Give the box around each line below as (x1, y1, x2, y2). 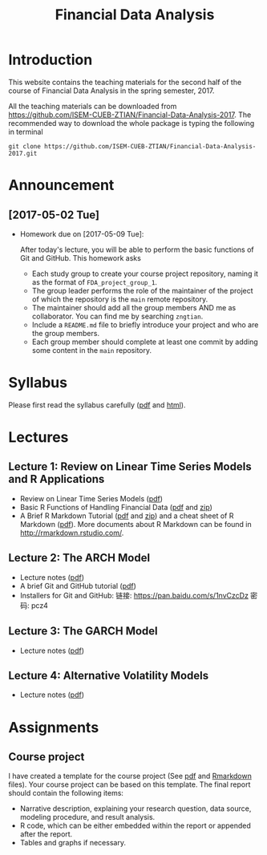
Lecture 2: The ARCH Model (8, 551, 151, 565)
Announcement (8, 176, 115, 194)
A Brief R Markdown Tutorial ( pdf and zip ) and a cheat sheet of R (19, 511, 234, 521)
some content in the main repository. (31, 345, 152, 355)
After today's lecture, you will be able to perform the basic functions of (19, 245, 254, 254)
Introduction (8, 51, 93, 69)
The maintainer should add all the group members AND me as (31, 302, 237, 312)
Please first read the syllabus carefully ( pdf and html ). (8, 399, 186, 410)
